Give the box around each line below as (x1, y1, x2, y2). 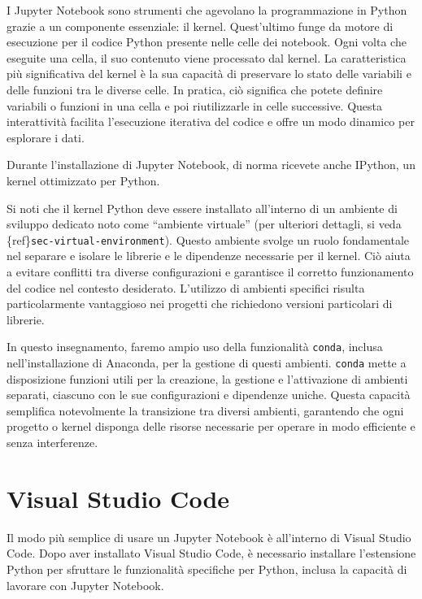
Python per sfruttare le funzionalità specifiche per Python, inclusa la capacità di (7, 560, 407, 577)
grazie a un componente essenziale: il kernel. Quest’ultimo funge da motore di (7, 17, 394, 34)
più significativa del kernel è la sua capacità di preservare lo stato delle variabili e (7, 65, 411, 82)
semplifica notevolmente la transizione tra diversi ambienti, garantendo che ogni (7, 402, 404, 419)
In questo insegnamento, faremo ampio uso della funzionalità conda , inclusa (7, 338, 383, 355)
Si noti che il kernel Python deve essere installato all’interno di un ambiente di (7, 199, 398, 216)
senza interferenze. (7, 434, 98, 451)
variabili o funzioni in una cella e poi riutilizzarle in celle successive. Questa (7, 97, 383, 114)
